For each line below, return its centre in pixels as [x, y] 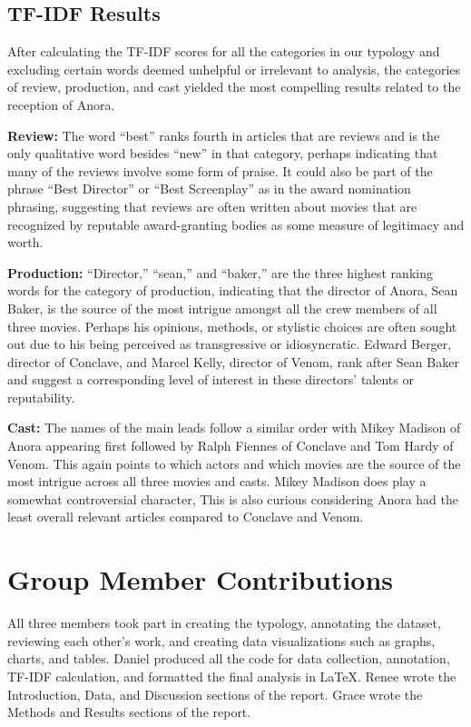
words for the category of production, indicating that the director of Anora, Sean [233, 290]
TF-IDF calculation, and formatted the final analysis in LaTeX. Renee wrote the [232, 676]
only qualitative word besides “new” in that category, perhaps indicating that [223, 153]
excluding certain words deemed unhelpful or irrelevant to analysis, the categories [234, 69]
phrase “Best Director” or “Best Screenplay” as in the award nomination [209, 189]
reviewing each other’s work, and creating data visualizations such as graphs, [221, 640]
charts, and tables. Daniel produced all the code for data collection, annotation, [229, 658]
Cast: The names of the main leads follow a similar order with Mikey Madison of [234, 428]
